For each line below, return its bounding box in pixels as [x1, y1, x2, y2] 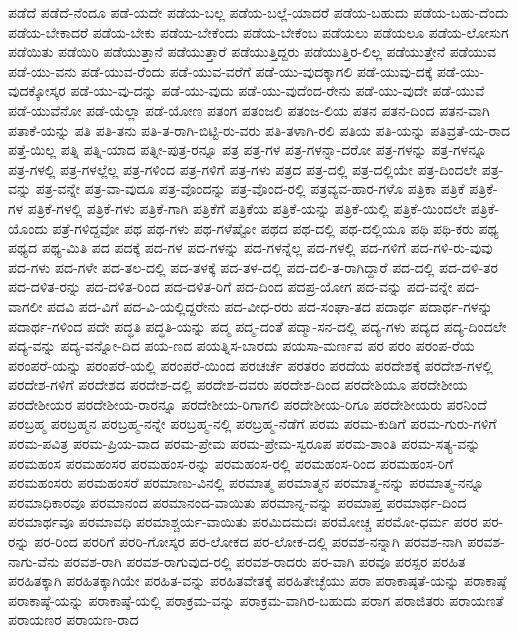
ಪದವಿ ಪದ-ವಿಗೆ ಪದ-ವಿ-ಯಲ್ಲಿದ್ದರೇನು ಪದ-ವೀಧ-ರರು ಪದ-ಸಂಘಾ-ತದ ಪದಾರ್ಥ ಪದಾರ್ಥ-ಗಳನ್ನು [47, 295, 493, 316]
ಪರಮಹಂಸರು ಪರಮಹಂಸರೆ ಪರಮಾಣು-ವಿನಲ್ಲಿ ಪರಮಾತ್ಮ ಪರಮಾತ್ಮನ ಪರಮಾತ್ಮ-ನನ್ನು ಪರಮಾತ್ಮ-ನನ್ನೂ [8, 472, 485, 493]
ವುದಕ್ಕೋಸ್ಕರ [8, 80, 66, 101]
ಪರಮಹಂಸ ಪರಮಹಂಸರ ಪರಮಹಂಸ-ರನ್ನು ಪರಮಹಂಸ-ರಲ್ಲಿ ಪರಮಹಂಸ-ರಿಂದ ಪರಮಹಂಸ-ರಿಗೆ [8, 452, 454, 473]
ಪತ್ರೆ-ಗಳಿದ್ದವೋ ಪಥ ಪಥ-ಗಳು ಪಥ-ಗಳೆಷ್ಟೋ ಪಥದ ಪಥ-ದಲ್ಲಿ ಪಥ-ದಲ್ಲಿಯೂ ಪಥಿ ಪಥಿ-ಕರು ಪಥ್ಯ [52, 217, 499, 238]
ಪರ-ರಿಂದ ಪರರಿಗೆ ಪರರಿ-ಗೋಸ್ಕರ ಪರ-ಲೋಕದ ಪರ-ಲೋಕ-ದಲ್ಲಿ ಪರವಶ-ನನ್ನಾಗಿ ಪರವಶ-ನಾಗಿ [34, 531, 463, 552]
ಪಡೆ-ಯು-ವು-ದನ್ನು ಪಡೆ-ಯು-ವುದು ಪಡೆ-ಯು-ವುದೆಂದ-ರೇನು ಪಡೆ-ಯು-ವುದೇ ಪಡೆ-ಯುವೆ [70, 80, 485, 101]
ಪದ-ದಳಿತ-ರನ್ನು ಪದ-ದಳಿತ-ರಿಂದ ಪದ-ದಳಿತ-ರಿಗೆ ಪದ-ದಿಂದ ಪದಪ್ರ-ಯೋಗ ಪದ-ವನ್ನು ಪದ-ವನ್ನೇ [8, 276, 453, 297]
